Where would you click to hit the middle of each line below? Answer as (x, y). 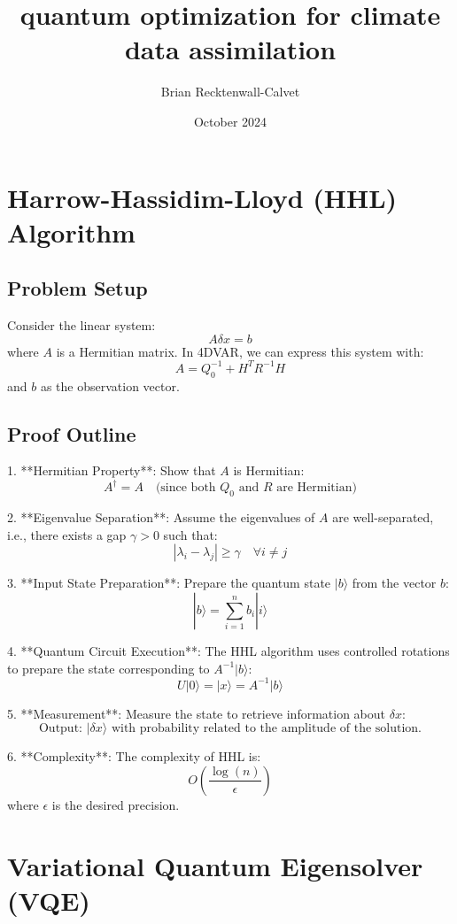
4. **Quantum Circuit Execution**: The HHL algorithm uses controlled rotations (228, 651)
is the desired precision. (116, 804)
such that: (190, 534)
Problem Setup (77, 288)
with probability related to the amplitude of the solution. (267, 729)
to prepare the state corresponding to (108, 668)
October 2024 (230, 121)
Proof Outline (72, 433)
